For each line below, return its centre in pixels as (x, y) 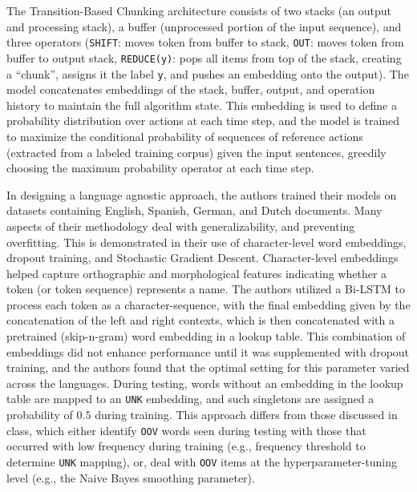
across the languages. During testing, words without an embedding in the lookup (205, 383)
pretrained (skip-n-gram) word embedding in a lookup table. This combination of (206, 336)
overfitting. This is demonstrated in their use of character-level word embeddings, (206, 242)
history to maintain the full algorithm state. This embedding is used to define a (202, 105)
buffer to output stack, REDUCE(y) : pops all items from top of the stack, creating (204, 57)
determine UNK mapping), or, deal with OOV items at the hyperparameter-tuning (202, 461)
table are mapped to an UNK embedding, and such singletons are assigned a (190, 399)
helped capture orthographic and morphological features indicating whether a (197, 273)
